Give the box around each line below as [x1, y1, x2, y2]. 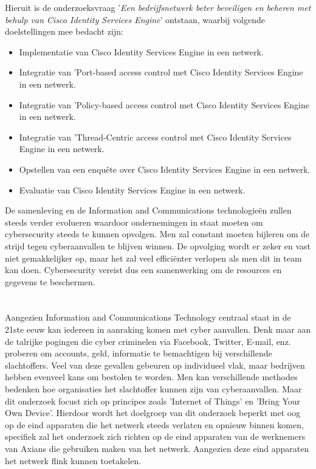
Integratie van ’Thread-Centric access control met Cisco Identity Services [19, 130, 292, 143]
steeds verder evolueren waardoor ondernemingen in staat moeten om [5, 215, 263, 228]
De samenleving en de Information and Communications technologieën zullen [5, 204, 292, 217]
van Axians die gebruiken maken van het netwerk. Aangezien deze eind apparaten [5, 442, 309, 454]
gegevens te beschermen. [5, 275, 95, 288]
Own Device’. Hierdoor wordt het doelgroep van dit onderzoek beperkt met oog [5, 406, 301, 419]
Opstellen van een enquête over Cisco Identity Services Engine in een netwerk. [19, 162, 311, 175]
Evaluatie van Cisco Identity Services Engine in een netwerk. [19, 183, 246, 196]
